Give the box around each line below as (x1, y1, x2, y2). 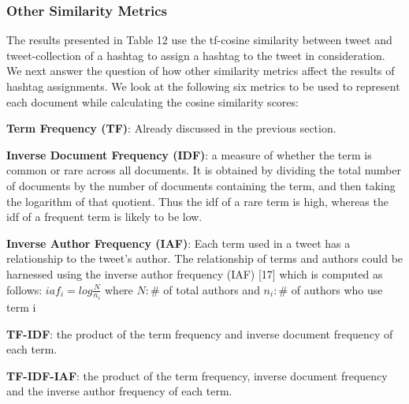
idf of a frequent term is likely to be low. (6, 208, 203, 225)
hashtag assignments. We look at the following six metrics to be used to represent (6, 78, 400, 94)
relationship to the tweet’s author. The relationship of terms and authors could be (6, 250, 403, 267)
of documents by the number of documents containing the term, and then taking (6, 177, 396, 193)
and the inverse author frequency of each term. (6, 383, 232, 399)
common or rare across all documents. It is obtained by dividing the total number (6, 162, 402, 178)
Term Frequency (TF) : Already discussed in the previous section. (6, 120, 336, 137)
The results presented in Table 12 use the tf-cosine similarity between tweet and (6, 32, 392, 48)
